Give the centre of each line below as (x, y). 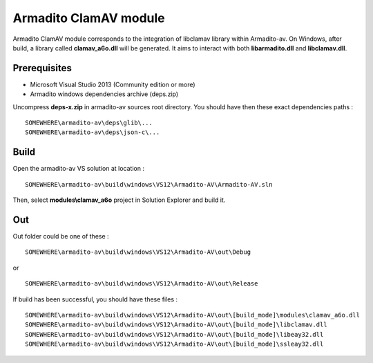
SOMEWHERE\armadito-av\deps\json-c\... (93, 132)
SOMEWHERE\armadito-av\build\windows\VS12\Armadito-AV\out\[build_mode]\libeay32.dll (174, 334)
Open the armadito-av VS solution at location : (79, 169)
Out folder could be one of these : (61, 236)
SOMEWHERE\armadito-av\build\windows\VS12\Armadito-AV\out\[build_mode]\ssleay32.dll (174, 344)
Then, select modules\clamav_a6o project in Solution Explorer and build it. (119, 200)
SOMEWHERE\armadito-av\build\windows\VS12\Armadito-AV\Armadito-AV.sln (149, 184)
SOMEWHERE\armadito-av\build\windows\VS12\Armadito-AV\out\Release (142, 284)
